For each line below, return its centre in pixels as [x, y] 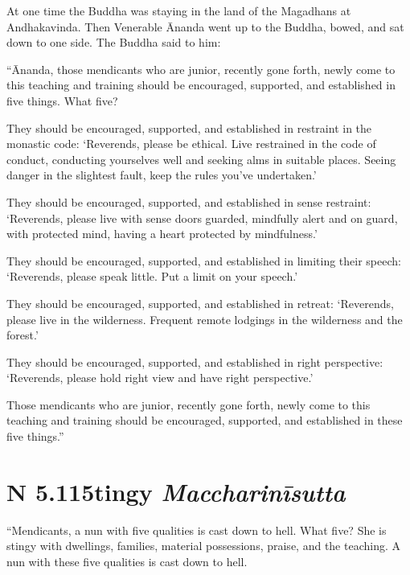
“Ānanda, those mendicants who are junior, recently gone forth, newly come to [201, 69]
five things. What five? [62, 100]
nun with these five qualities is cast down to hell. [127, 561]
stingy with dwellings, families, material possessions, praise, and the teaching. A [203, 546]
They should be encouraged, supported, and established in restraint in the [189, 127]
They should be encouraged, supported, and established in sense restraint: [189, 201]
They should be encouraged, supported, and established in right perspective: [195, 361]
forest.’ [23, 335]
